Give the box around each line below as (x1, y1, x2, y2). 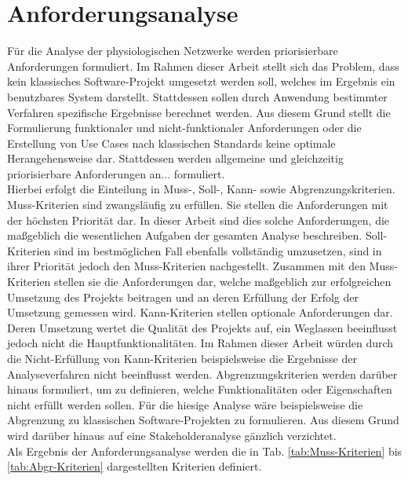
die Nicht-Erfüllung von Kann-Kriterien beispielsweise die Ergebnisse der (7, 350, 357, 366)
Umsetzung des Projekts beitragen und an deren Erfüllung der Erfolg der (7, 288, 359, 305)
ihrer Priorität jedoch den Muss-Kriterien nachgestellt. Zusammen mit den (7, 258, 366, 274)
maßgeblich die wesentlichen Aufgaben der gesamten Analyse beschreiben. (7, 227, 362, 244)
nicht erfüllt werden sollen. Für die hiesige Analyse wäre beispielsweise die (7, 396, 363, 412)
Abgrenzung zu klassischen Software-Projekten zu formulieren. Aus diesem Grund (7, 412, 399, 428)
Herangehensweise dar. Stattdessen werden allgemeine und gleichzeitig (7, 150, 344, 167)
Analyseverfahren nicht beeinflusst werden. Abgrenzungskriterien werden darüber (7, 365, 398, 382)
